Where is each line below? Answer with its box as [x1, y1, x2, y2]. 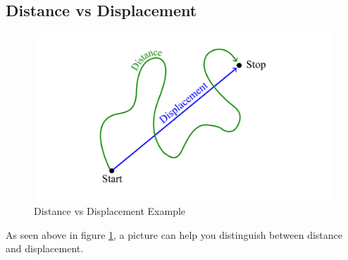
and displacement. [6, 241, 84, 256]
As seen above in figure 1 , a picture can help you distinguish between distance [6, 227, 343, 242]
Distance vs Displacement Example [34, 204, 186, 218]
